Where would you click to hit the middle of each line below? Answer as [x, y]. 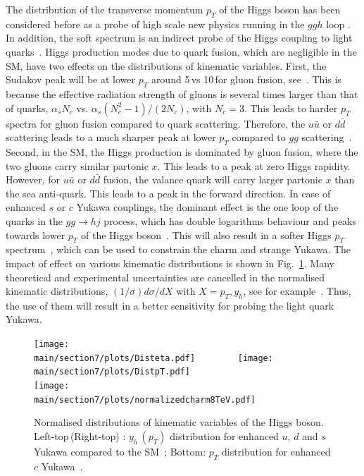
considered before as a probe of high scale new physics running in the [155, 24]
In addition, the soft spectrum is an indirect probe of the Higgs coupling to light [179, 38]
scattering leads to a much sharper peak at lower [111, 137]
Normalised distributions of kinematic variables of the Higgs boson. [179, 422]
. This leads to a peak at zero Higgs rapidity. [254, 165]
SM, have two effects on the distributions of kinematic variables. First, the [166, 65]
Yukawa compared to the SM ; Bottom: [120, 451]
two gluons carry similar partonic [77, 165]
